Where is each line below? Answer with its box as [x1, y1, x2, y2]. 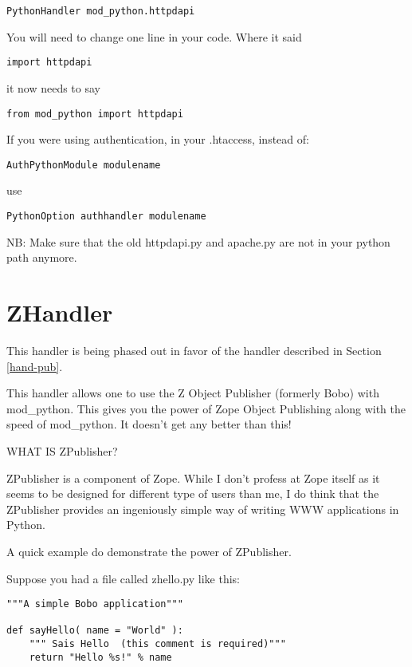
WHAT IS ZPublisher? [6, 442, 118, 459]
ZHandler [6, 296, 113, 329]
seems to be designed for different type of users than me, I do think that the [6, 485, 379, 502]
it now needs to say [6, 79, 100, 96]
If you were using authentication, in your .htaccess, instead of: [6, 131, 309, 148]
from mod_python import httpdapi [6, 108, 183, 120]
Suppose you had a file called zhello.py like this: [6, 570, 241, 586]
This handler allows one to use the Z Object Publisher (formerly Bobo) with [6, 385, 379, 401]
